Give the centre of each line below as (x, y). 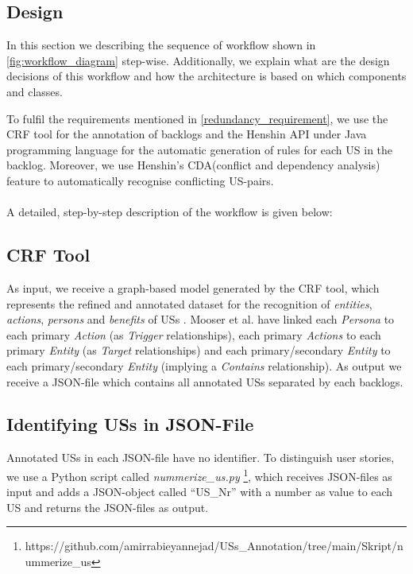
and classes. (35, 91)
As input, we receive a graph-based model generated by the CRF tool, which (193, 287)
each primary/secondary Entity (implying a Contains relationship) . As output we (204, 365)
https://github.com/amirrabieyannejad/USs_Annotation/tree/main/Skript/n (214, 546)
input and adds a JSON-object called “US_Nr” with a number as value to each (200, 492)
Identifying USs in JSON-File (130, 424)
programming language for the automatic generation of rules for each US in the (200, 149)
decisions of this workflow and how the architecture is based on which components (206, 76)
